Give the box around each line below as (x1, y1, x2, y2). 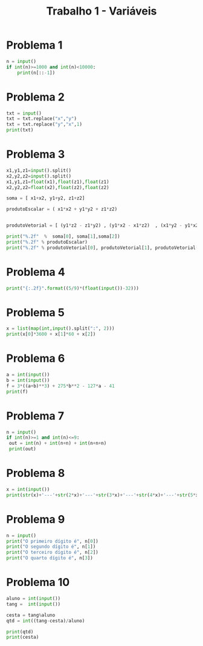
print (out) (8, 446, 36, 452)
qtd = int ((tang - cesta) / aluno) (6, 618, 85, 624)
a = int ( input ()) (6, 371, 50, 378)
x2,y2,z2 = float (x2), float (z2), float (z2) (6, 184, 110, 190)
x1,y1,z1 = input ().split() (6, 167, 71, 173)
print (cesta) (6, 634, 39, 641)
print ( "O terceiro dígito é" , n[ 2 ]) (6, 550, 98, 556)
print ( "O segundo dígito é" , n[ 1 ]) (6, 544, 96, 550)
